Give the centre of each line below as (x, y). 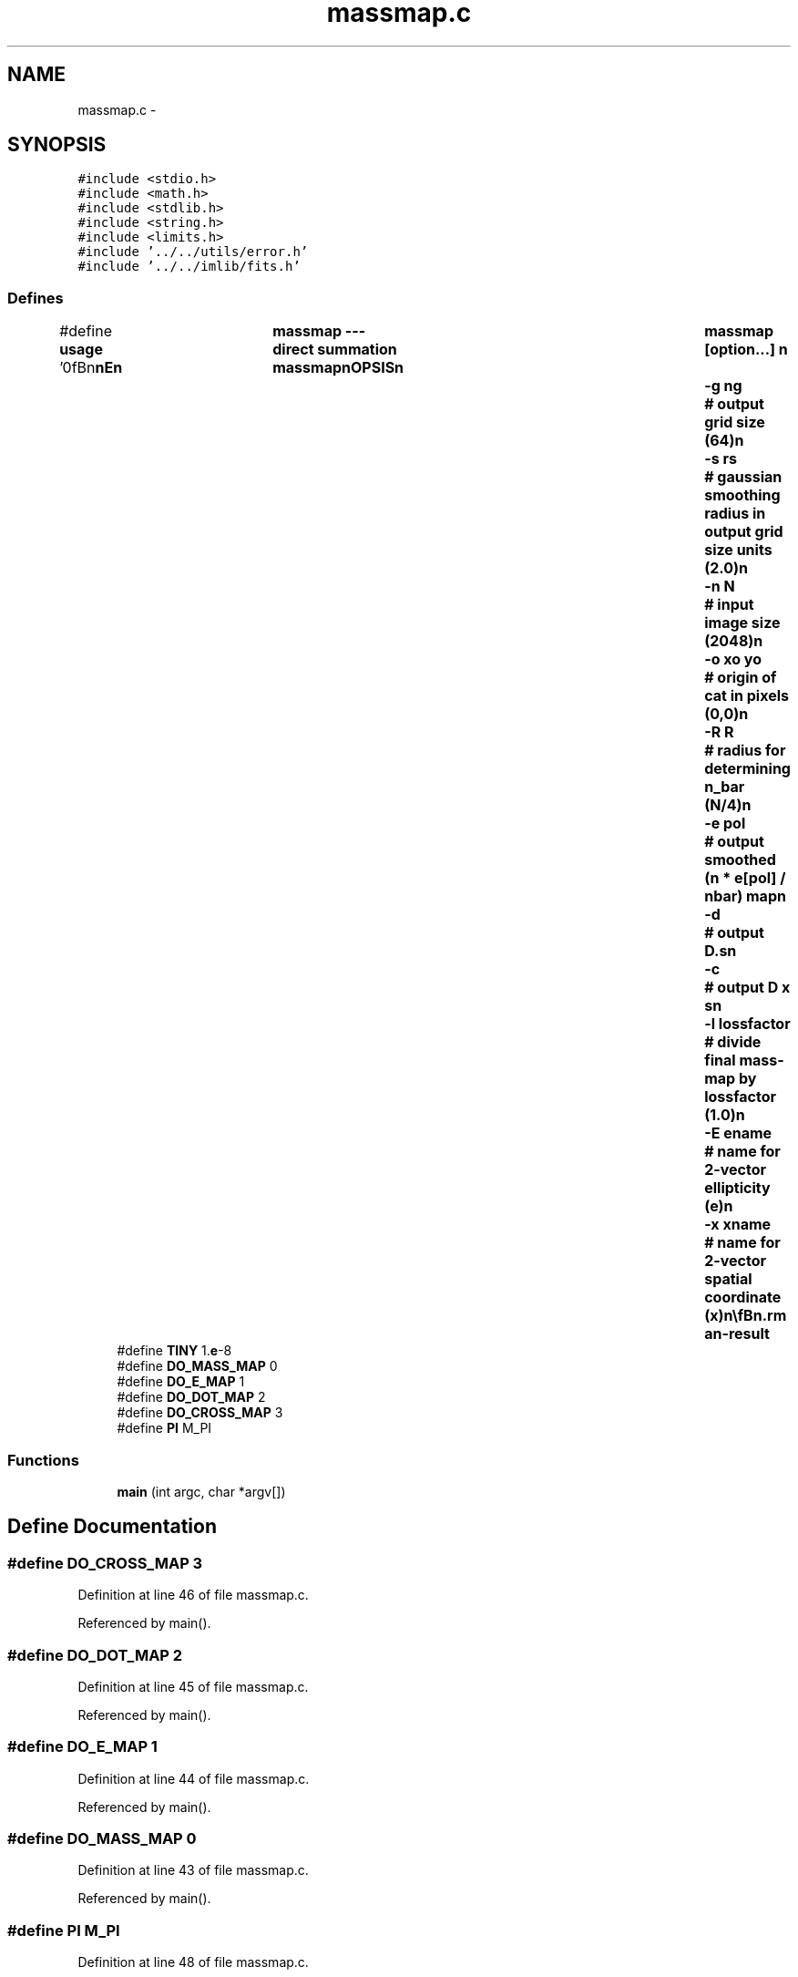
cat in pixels (747, 696)
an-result (737, 1334)
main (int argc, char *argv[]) (201, 1491)
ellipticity (737, 1188)
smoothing (742, 495)
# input (729, 605)
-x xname (738, 1225)
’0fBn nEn (91, 368)
